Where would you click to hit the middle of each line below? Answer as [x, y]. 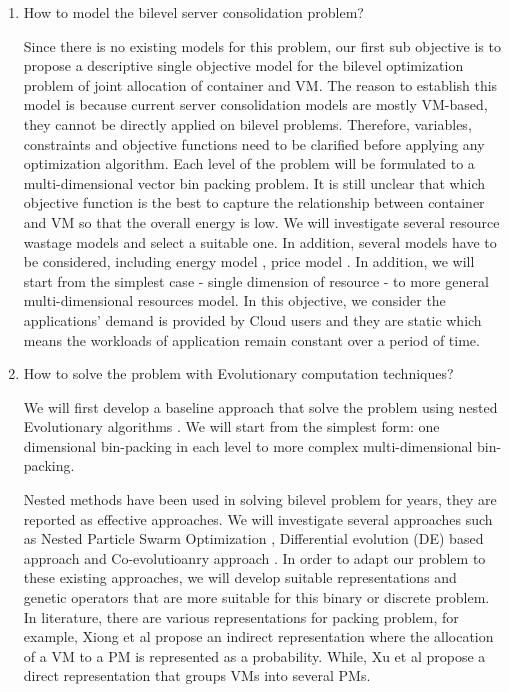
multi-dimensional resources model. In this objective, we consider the [234, 300]
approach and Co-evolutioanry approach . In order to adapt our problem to [254, 557]
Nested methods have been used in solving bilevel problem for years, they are [260, 499]
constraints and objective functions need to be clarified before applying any [254, 143]
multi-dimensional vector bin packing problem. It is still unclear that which [254, 182]
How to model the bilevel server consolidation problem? [193, 12]
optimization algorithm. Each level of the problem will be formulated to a [249, 163]
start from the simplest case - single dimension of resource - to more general [256, 280]
